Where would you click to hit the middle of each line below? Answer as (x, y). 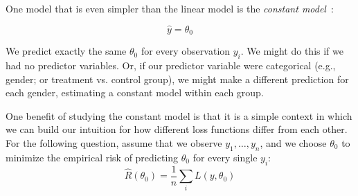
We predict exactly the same (66, 51)
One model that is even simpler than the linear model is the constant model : (170, 8)
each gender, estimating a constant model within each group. (135, 92)
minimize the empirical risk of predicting (92, 157)
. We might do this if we (292, 51)
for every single (225, 157)
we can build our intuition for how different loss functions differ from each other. (177, 129)
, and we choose (293, 143)
